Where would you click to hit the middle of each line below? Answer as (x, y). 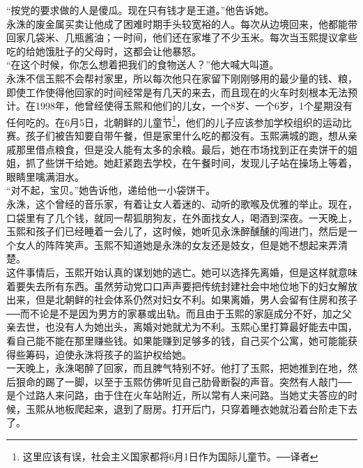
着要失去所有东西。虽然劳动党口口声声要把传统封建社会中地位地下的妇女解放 (182, 286)
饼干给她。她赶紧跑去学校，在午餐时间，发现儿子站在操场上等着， (206, 163)
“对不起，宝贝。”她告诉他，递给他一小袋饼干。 (111, 190)
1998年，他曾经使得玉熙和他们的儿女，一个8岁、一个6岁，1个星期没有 (194, 106)
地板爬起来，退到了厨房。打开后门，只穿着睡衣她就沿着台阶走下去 (206, 408)
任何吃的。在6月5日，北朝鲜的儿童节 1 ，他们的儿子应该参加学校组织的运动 (174, 121)
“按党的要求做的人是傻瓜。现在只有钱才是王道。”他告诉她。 (140, 10)
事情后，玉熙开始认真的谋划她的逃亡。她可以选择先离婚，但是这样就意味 (191, 272)
